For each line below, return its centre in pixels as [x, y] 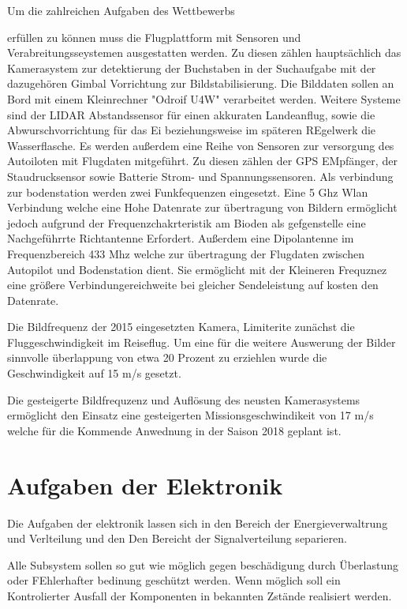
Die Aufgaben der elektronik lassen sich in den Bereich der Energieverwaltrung [198, 523]
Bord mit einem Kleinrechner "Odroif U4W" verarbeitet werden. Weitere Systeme [204, 98]
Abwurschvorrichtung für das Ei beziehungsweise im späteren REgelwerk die [192, 130]
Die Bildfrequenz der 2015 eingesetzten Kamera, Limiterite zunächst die [181, 327]
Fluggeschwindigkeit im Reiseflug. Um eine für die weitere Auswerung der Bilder [202, 342]
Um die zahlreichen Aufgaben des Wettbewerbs [121, 10]
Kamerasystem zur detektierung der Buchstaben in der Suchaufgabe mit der [192, 68]
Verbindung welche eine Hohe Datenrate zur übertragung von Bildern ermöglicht [202, 207]
